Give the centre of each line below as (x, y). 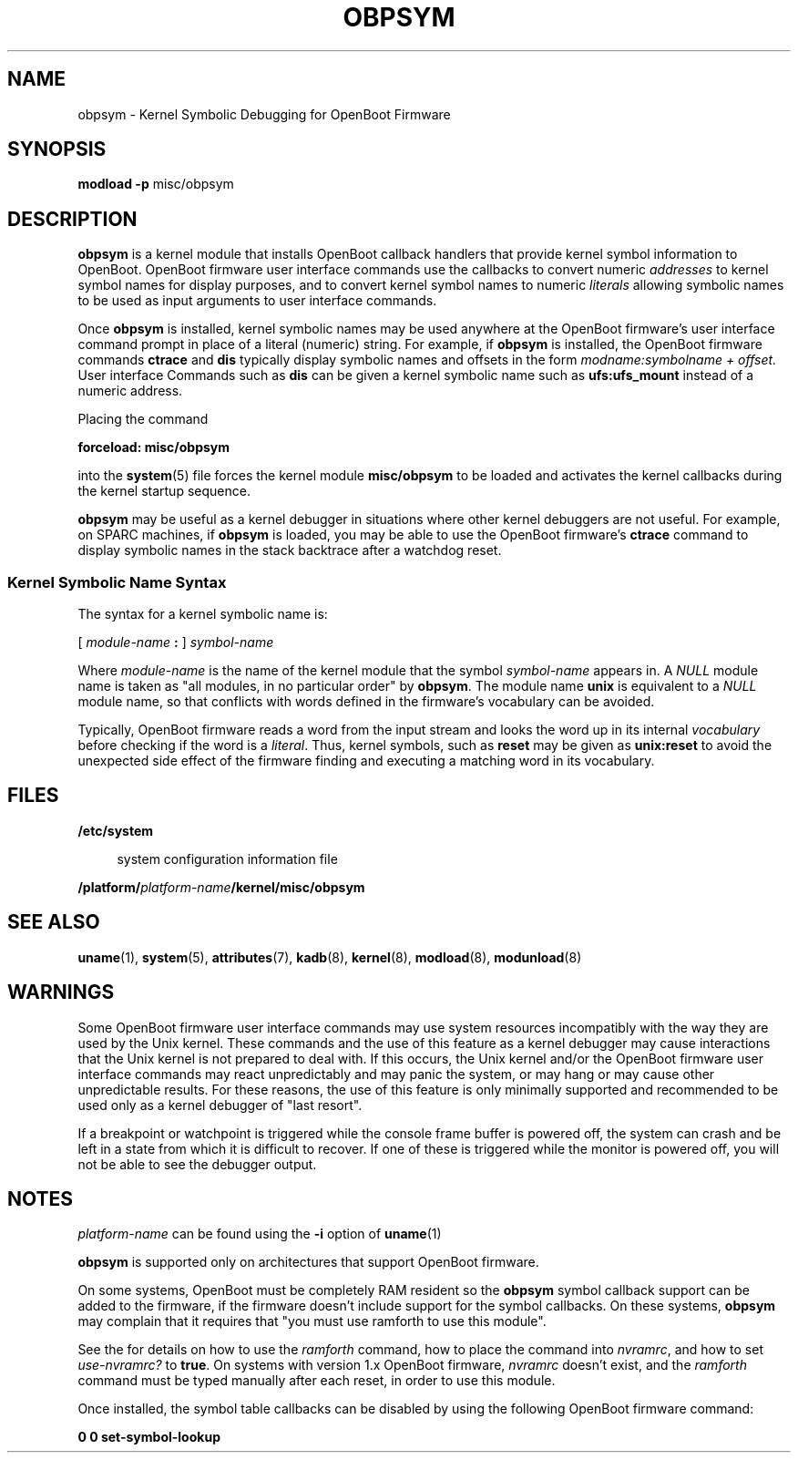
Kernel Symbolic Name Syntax (117, 582)
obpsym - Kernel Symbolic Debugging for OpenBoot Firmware (264, 114)
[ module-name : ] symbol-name (176, 643)
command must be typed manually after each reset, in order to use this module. (317, 1381)
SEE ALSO (54, 922)
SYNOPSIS (57, 149)
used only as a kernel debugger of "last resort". (220, 1105)
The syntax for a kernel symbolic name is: (203, 614)
